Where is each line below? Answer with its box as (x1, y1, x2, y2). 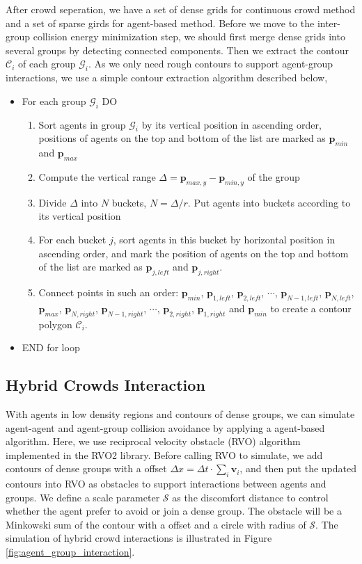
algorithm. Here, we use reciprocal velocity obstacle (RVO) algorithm (6, 434, 301, 449)
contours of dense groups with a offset (6, 461, 167, 476)
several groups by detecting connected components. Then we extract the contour (6, 42, 349, 57)
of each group (17, 56, 76, 71)
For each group (22, 93, 86, 108)
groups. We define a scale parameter (6, 490, 160, 504)
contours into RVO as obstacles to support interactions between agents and (6, 476, 326, 491)
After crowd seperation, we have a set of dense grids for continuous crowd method (6, 2, 356, 16)
